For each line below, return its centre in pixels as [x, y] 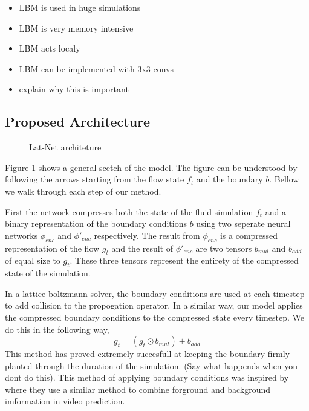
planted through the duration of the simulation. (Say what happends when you [151, 365]
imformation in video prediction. [65, 401]
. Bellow [284, 179]
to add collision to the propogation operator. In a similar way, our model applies [154, 305]
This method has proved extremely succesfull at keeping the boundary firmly [148, 354]
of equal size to [33, 260]
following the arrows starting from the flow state [95, 179]
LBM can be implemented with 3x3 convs [96, 68]
